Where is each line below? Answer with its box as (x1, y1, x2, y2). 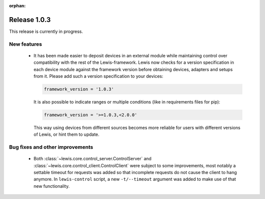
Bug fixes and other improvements (9, 144, 93, 150)
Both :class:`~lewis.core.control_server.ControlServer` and (33, 156, 152, 162)
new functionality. (33, 183, 70, 189)
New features (9, 41, 42, 48)
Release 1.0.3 (9, 15, 51, 24)
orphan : (9, 3, 26, 8)
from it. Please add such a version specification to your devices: (33, 74, 163, 79)
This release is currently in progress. (9, 28, 83, 34)
